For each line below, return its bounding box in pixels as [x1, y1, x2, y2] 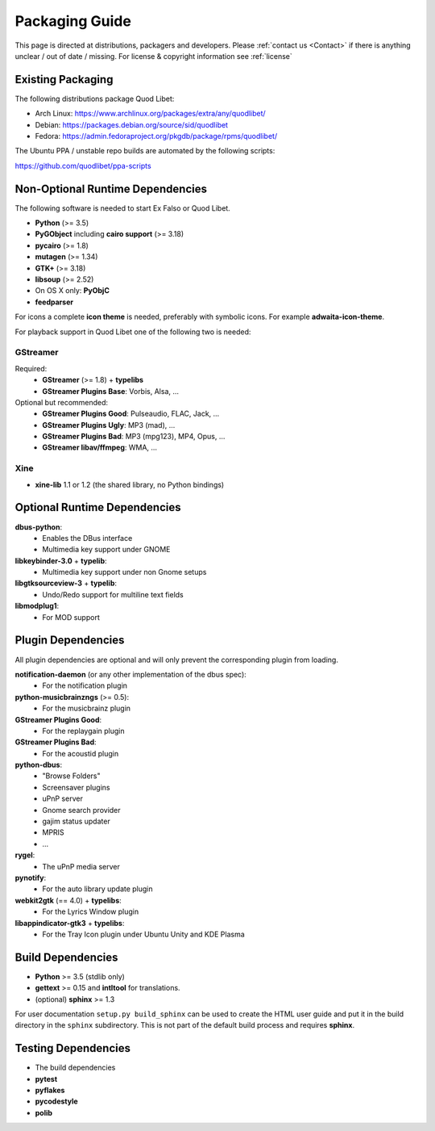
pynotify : [14, 873, 47, 882]
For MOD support [42, 612, 100, 622]
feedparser [35, 297, 74, 307]
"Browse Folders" [42, 771, 101, 781]
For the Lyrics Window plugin [42, 907, 139, 916]
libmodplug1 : [14, 601, 60, 611]
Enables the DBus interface [42, 533, 133, 542]
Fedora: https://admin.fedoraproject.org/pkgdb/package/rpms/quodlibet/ [35, 132, 278, 141]
